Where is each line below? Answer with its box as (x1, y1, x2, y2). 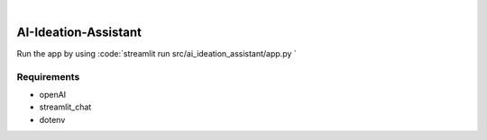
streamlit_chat (39, 101, 92, 112)
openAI (39, 90, 67, 101)
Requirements (16, 70, 80, 83)
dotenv (39, 114, 66, 125)
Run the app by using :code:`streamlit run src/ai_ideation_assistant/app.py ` (16, 48, 297, 58)
